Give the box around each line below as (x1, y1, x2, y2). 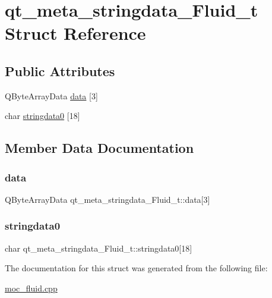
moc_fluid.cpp (5, 281, 58, 294)
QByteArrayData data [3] (5, 89, 98, 102)
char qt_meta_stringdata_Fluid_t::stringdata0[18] (5, 241, 192, 254)
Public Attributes (5, 61, 115, 80)
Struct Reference (5, 21, 146, 45)
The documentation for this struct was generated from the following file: (5, 262, 268, 274)
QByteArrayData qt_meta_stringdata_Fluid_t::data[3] (5, 193, 210, 205)
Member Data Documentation (5, 139, 194, 157)
